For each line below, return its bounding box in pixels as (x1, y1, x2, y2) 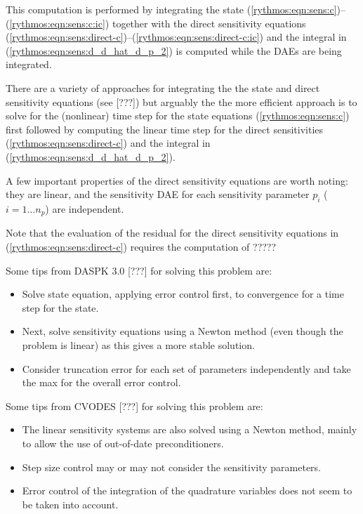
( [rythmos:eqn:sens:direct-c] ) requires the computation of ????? (6, 239, 277, 253)
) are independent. (45, 201, 124, 216)
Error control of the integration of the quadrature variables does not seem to (22, 483, 352, 498)
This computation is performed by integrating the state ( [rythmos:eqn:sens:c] (6, 2, 337, 16)
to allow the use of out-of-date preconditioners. (22, 435, 224, 450)
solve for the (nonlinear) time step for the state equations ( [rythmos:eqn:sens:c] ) (6, 108, 350, 123)
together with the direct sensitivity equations (112, 15, 306, 30)
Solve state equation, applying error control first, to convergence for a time (22, 286, 344, 301)
